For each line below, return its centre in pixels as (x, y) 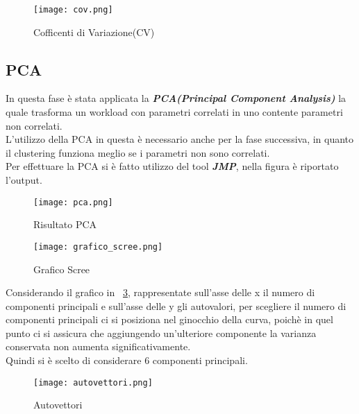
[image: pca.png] (73, 202)
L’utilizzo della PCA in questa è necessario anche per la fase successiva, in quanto (180, 139)
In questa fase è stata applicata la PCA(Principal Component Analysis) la (176, 98)
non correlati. (34, 125)
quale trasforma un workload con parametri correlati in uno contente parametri (174, 112)
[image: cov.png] (73, 10)
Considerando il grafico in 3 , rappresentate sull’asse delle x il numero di (160, 292)
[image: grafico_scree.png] (98, 247)
